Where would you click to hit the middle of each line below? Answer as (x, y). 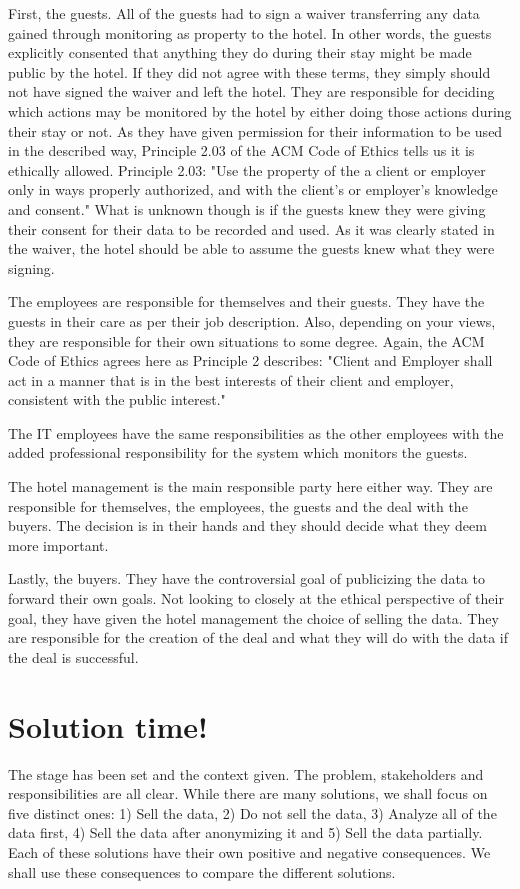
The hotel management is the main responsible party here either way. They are (250, 486)
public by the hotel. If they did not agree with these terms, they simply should (249, 71)
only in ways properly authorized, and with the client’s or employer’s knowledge (253, 189)
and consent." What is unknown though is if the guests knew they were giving (247, 208)
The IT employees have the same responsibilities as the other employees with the (256, 432)
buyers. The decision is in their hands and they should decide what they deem (247, 525)
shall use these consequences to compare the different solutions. (202, 871)
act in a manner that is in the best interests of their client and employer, (231, 379)
